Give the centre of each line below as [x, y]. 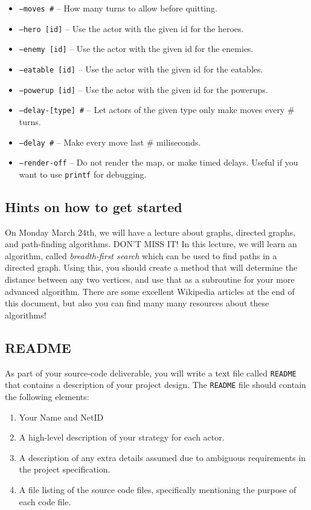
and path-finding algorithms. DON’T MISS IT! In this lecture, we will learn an [151, 244]
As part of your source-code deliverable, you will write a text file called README [151, 373]
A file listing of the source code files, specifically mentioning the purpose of [158, 489]
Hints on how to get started [94, 206]
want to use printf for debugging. [83, 174]
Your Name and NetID [61, 417]
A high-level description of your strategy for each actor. [122, 437]
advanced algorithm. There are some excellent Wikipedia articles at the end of [150, 291]
